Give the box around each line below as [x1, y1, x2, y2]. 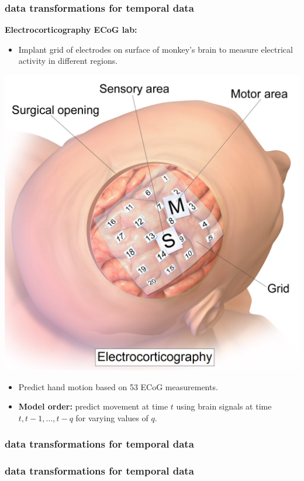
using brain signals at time [176, 400, 272, 412]
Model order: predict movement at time [18, 400, 168, 412]
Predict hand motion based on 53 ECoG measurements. [18, 380, 218, 393]
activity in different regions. [18, 54, 118, 67]
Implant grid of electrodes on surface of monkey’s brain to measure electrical [18, 43, 293, 55]
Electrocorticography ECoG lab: [5, 23, 137, 36]
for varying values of [75, 411, 148, 424]
